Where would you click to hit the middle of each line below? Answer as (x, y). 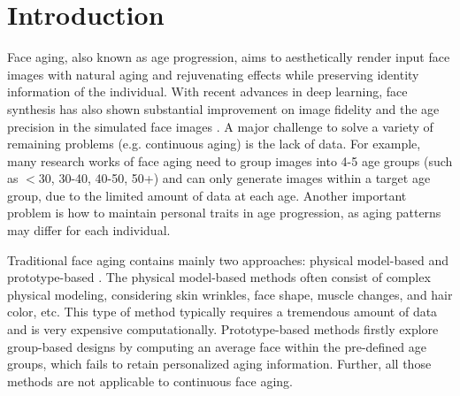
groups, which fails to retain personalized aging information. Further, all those (219, 364)
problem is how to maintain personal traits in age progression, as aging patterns (224, 213)
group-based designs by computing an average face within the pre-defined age (217, 346)
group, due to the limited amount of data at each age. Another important (207, 195)
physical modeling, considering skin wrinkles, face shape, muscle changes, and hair (230, 294)
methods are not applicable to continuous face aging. (150, 381)
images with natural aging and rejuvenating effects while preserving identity (213, 74)
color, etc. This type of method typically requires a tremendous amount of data (222, 312)
